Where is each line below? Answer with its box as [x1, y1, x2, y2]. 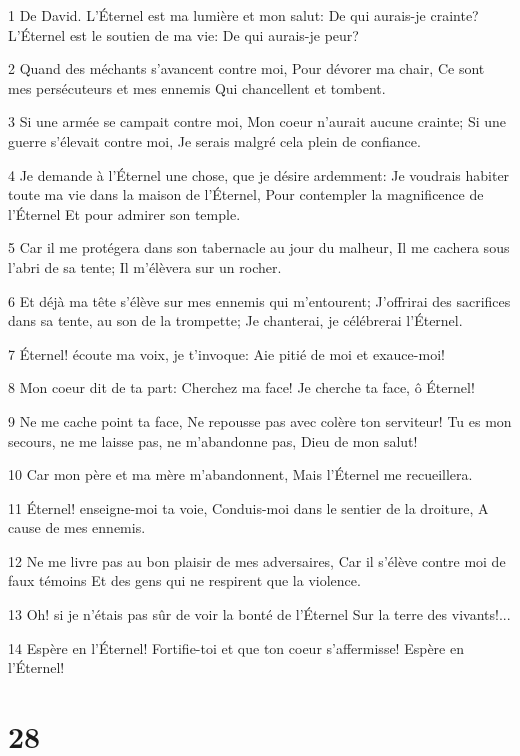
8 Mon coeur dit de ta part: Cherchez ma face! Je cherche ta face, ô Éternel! [8, 377, 475, 398]
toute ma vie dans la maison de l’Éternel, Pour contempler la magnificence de [8, 184, 484, 205]
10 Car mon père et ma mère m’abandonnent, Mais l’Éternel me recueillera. [8, 464, 473, 485]
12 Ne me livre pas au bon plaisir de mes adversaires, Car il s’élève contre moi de [8, 550, 506, 571]
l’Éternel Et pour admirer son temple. [8, 203, 241, 224]
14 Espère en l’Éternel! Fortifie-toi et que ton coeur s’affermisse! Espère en [8, 637, 464, 658]
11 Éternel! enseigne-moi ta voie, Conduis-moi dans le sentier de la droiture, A [8, 497, 489, 518]
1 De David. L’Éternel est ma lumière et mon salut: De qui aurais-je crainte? [8, 5, 479, 25]
